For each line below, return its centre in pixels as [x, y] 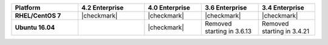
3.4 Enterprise [283, 8]
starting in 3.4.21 [286, 31]
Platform [28, 8]
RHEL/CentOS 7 [38, 16]
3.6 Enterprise [226, 8]
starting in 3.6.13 [228, 31]
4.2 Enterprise [102, 8]
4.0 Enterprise [169, 8]
